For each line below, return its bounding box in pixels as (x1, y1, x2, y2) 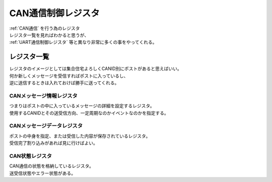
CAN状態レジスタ (9, 152, 52, 159)
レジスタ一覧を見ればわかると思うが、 (9, 32, 89, 38)
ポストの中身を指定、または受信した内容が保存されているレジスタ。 (9, 133, 151, 139)
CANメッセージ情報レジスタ (9, 92, 78, 99)
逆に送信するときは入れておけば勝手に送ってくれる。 (9, 80, 119, 86)
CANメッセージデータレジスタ (9, 123, 83, 130)
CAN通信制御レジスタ (9, 8, 100, 19)
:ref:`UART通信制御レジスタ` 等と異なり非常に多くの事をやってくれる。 (9, 39, 157, 45)
